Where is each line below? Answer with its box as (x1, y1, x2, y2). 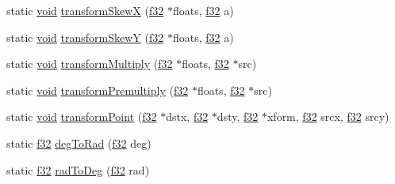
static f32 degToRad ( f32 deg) (6, 134, 151, 151)
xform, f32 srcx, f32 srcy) (267, 108, 389, 125)
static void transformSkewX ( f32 (6, 2, 164, 18)
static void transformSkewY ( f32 (6, 28, 164, 45)
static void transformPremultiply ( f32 (6, 81, 189, 98)
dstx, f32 (166, 108, 209, 125)
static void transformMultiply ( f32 (6, 55, 173, 72)
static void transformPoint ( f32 (6, 108, 157, 125)
